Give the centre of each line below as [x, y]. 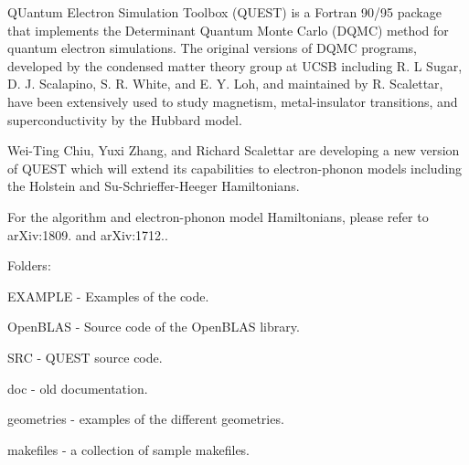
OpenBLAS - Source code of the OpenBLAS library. [154, 327]
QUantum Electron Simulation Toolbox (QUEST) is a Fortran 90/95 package [224, 12]
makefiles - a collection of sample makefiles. [129, 449]
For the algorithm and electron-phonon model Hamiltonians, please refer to [218, 216]
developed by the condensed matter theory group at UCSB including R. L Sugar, [235, 65]
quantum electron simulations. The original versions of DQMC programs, [213, 48]
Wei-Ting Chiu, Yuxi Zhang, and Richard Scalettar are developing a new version [234, 150]
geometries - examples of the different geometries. [146, 419]
